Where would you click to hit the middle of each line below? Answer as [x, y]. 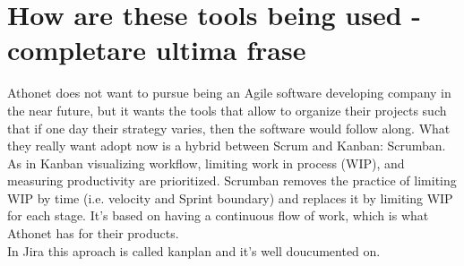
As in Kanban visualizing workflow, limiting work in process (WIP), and [206, 163]
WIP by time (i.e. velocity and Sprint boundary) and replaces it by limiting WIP [230, 197]
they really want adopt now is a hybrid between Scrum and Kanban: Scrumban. [227, 146]
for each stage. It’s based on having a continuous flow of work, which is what [218, 215]
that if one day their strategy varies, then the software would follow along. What [229, 128]
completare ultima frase [157, 50]
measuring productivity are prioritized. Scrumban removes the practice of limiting [232, 180]
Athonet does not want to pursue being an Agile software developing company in [229, 93]
